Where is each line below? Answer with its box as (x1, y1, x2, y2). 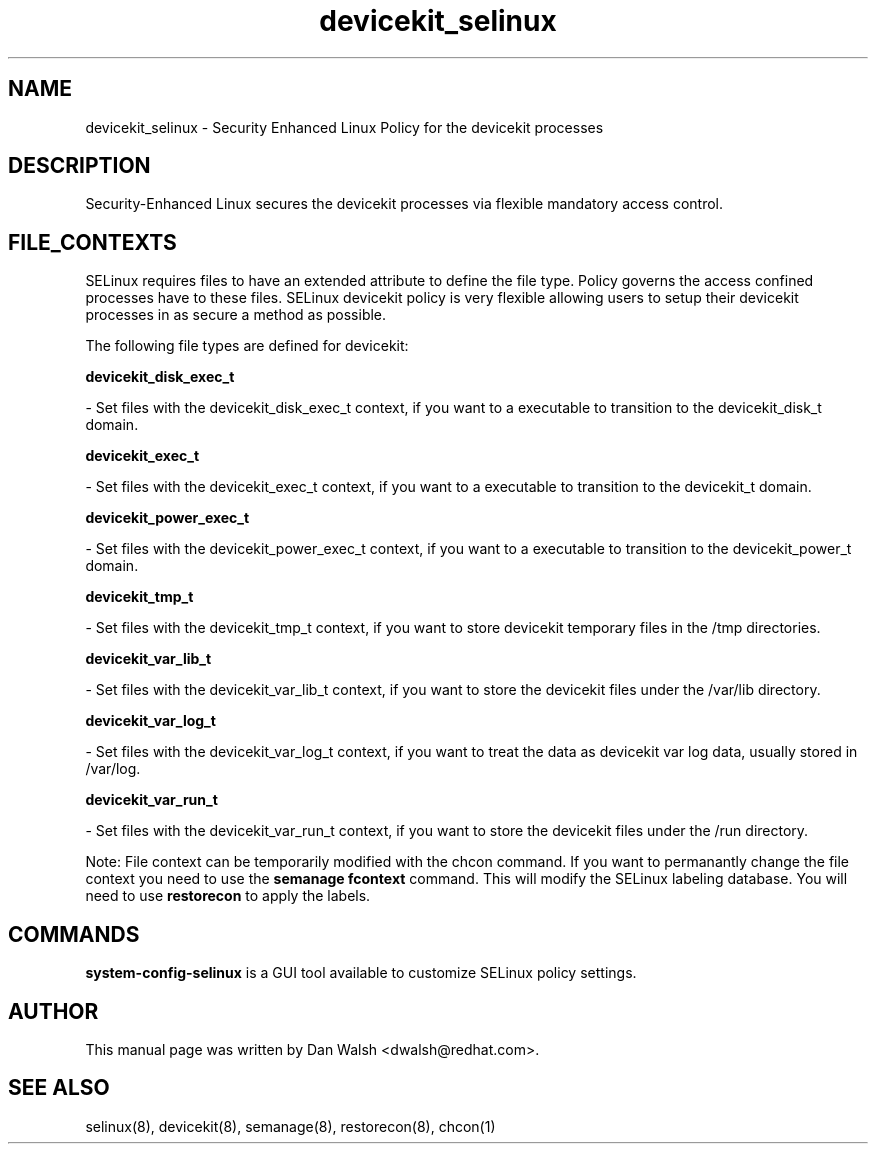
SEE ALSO (8, 1075, 110, 1101)
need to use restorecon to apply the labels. (85, 887, 371, 905)
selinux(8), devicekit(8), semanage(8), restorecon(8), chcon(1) (85, 1117, 496, 1135)
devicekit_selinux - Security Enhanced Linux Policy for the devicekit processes (85, 118, 604, 136)
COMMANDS (8, 921, 140, 947)
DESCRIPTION (8, 153, 151, 179)
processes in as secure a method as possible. (85, 306, 387, 324)
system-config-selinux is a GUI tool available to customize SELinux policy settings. (85, 964, 637, 982)
